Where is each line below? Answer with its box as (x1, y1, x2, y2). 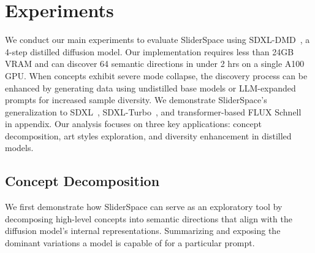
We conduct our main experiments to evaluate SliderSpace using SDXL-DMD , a (5, 33, 310, 46)
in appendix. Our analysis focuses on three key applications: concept (5, 117, 262, 130)
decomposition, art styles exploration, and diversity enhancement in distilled (5, 129, 292, 142)
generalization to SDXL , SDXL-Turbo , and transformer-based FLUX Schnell (5, 105, 302, 118)
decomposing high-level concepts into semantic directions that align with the (5, 212, 292, 225)
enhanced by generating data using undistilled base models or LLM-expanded (5, 81, 296, 94)
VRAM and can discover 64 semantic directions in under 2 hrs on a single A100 (5, 57, 305, 70)
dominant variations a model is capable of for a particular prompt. (5, 236, 255, 249)
